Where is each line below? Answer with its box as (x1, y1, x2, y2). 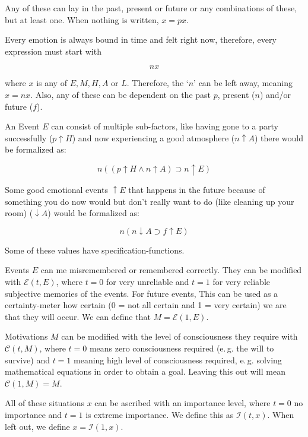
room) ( (5, 207, 33, 219)
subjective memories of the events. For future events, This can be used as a (5, 287, 278, 299)
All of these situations (5, 397, 85, 409)
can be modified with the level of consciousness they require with (61, 330, 298, 343)
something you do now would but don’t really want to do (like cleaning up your (5, 195, 294, 207)
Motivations (5, 330, 48, 343)
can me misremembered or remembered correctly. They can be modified (40, 264, 302, 276)
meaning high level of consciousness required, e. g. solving (74, 353, 282, 366)
